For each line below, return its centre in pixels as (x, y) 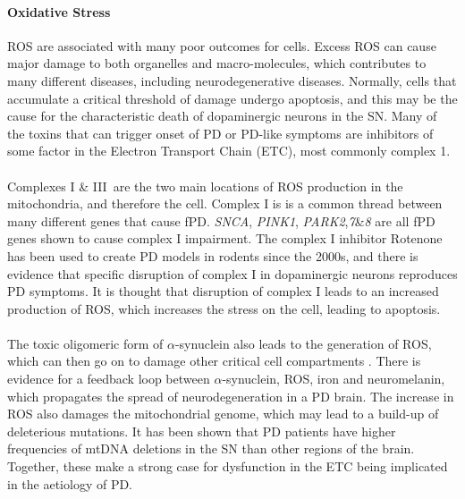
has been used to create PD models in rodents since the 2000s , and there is (213, 255)
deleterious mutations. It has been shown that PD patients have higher (202, 431)
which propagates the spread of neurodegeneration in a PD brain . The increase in (231, 396)
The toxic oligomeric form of (85, 343)
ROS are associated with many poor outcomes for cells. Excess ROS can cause (222, 45)
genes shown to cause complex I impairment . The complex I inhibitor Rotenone (225, 238)
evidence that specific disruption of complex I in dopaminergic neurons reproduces (232, 273)
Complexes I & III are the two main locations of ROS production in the (205, 186)
